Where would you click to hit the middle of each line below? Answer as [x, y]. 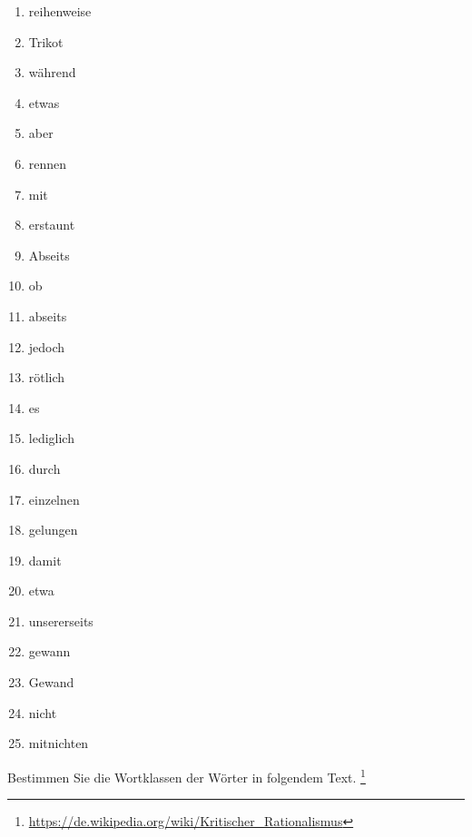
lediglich [51, 438]
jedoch [47, 346]
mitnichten [59, 743]
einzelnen [54, 499]
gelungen [53, 530]
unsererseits [61, 620]
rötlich [47, 377]
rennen [48, 163]
